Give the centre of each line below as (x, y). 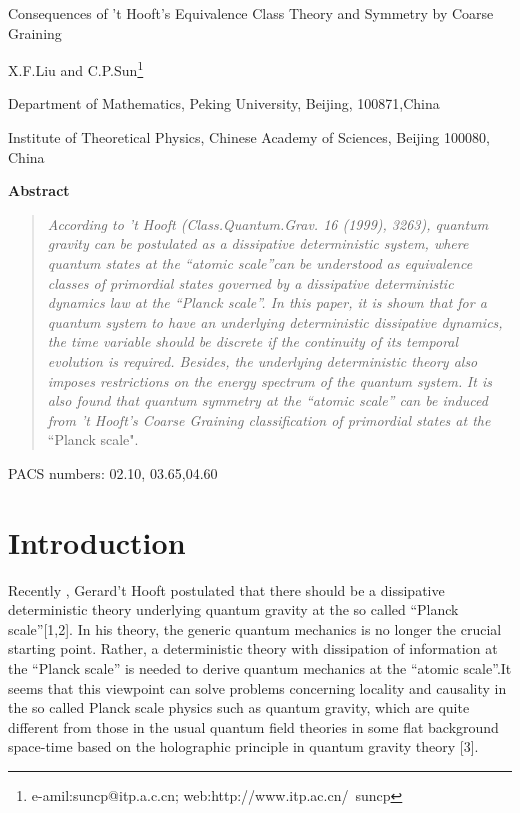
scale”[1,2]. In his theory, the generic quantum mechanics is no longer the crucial (255, 628)
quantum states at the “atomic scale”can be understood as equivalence (260, 263)
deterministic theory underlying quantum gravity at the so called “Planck (233, 609)
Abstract (39, 190)
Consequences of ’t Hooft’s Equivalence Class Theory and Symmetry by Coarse (251, 13)
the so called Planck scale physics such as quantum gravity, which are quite (239, 707)
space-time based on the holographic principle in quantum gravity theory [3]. (243, 746)
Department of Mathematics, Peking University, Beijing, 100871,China (224, 103)
